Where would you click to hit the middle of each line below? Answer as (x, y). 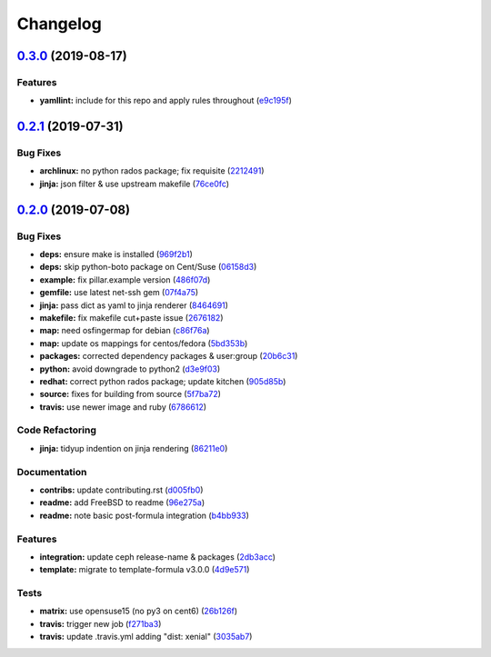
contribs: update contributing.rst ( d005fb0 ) (121, 490)
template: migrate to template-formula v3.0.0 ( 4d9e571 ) (145, 570)
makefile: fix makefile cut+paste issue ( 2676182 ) (131, 317)
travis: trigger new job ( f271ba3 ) (100, 623)
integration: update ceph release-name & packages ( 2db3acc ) (158, 557)
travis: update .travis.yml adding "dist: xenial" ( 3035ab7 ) (146, 637)
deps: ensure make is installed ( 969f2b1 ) (116, 254)
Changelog (59, 24)
